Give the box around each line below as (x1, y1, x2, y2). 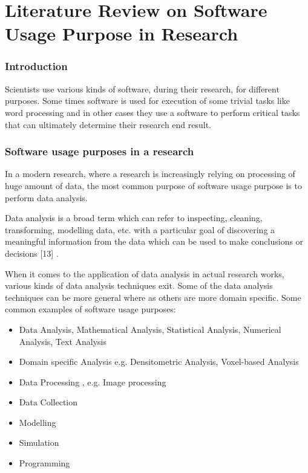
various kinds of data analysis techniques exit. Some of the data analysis (5, 279, 273, 292)
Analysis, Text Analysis (19, 335, 106, 347)
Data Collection (19, 396, 78, 408)
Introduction (5, 59, 68, 74)
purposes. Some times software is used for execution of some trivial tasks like (5, 94, 290, 107)
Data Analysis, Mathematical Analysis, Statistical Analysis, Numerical (19, 323, 281, 335)
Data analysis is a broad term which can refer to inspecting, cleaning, (5, 211, 263, 224)
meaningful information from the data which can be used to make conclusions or (5, 235, 304, 248)
